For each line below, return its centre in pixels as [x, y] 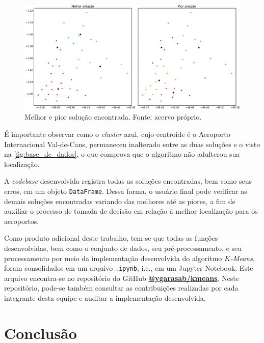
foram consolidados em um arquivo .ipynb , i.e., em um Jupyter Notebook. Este [129, 268]
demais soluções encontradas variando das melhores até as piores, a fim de [120, 201]
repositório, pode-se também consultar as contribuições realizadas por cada [121, 288]
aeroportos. [22, 221]
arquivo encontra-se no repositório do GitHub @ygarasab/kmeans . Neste [122, 278]
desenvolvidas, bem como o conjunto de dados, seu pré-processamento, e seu [123, 248]
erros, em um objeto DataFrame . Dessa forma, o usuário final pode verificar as [126, 191]
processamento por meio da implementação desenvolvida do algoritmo [113, 258]
